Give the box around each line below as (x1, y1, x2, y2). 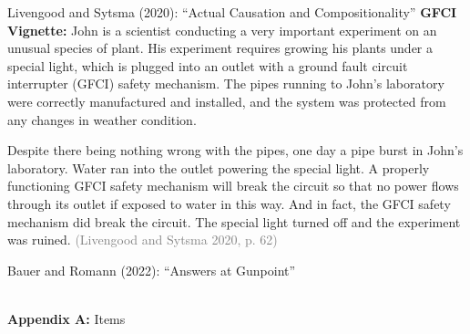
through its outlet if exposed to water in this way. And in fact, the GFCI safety (7, 193, 451, 213)
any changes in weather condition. (7, 110, 197, 129)
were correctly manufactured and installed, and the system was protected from (7, 91, 446, 110)
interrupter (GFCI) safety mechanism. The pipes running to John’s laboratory (7, 74, 444, 93)
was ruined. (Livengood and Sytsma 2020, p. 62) (7, 230, 278, 249)
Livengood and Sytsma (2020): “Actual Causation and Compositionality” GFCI (7, 3, 457, 21)
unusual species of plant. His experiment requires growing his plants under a (7, 38, 434, 57)
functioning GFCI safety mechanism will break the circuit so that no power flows (7, 176, 459, 195)
